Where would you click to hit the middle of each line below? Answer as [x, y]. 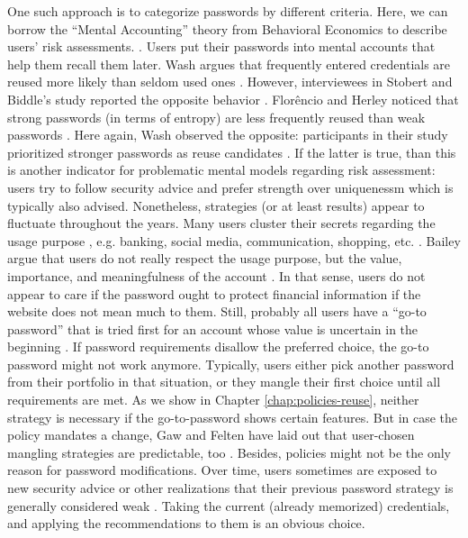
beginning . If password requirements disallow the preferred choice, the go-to [218, 347]
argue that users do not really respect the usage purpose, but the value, [205, 258]
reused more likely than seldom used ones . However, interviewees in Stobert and [230, 82]
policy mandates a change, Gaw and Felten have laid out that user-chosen [211, 435]
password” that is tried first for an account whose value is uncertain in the [213, 328]
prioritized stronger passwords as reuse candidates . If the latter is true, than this [232, 152]
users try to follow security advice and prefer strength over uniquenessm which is [230, 187]
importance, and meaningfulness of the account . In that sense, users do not [216, 275]
